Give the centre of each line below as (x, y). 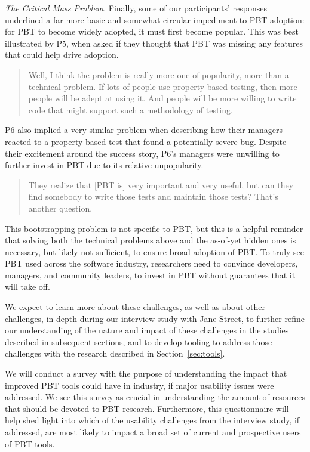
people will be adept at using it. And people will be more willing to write (162, 98)
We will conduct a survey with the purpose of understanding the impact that (146, 374)
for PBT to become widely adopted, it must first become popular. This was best (152, 31)
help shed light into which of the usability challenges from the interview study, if (152, 420)
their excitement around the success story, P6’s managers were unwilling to (142, 153)
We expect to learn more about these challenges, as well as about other (135, 307)
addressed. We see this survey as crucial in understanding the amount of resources (155, 397)
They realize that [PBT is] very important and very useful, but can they (161, 185)
